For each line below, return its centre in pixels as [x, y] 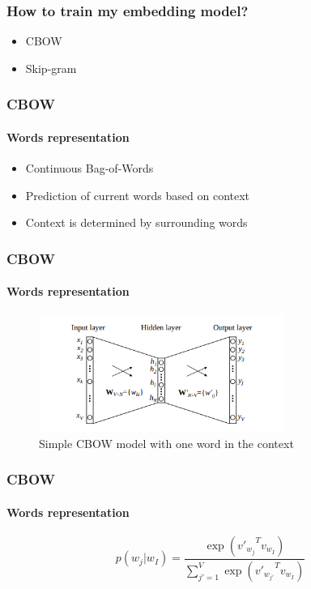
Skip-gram [51, 68]
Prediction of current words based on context [138, 195]
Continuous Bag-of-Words [89, 168]
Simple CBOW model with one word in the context [166, 443]
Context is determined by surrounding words [136, 222]
